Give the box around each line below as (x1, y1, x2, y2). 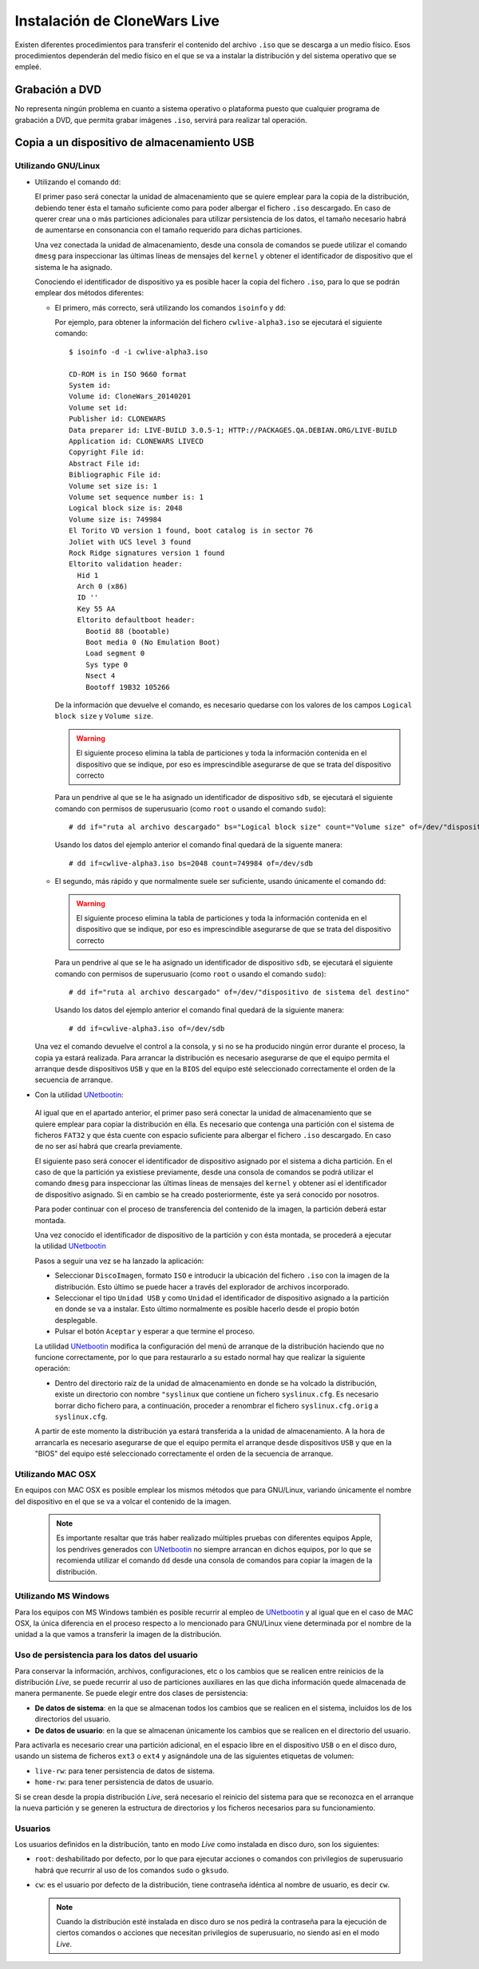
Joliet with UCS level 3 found (69, 537, 192, 546)
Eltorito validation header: (69, 560, 183, 569)
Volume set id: (69, 403, 129, 412)
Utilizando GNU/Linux (14, 160, 101, 172)
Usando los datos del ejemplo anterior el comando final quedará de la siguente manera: (54, 840, 342, 850)
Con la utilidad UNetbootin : (34, 1090, 124, 1099)
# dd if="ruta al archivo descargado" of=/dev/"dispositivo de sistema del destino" (69, 988, 410, 996)
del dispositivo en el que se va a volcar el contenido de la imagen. (14, 1496, 232, 1506)
